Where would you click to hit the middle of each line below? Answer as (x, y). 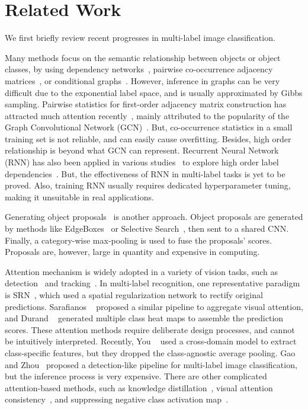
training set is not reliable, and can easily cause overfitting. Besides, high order (148, 138)
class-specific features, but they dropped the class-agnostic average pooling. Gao (150, 352)
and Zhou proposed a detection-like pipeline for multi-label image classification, (151, 364)
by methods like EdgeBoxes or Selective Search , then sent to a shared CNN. (147, 229)
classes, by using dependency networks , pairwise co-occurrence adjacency (139, 69)
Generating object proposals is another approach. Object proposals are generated (154, 217)
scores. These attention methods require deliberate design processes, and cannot (150, 329)
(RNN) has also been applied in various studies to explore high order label (142, 162)
